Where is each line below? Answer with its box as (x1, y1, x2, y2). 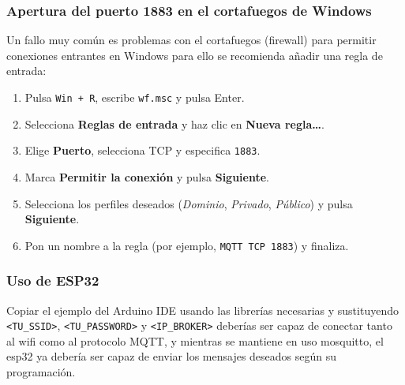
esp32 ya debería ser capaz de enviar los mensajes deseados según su (6, 348, 337, 364)
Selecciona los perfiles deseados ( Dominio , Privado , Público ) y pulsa (24, 195, 353, 211)
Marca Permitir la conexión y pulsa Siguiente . (24, 168, 269, 185)
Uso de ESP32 (6, 271, 99, 290)
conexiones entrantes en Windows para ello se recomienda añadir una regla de (6, 47, 383, 63)
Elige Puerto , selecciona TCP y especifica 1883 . (24, 142, 261, 159)
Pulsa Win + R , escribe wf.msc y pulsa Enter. (24, 89, 245, 105)
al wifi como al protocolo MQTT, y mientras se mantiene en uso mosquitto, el (6, 332, 384, 349)
